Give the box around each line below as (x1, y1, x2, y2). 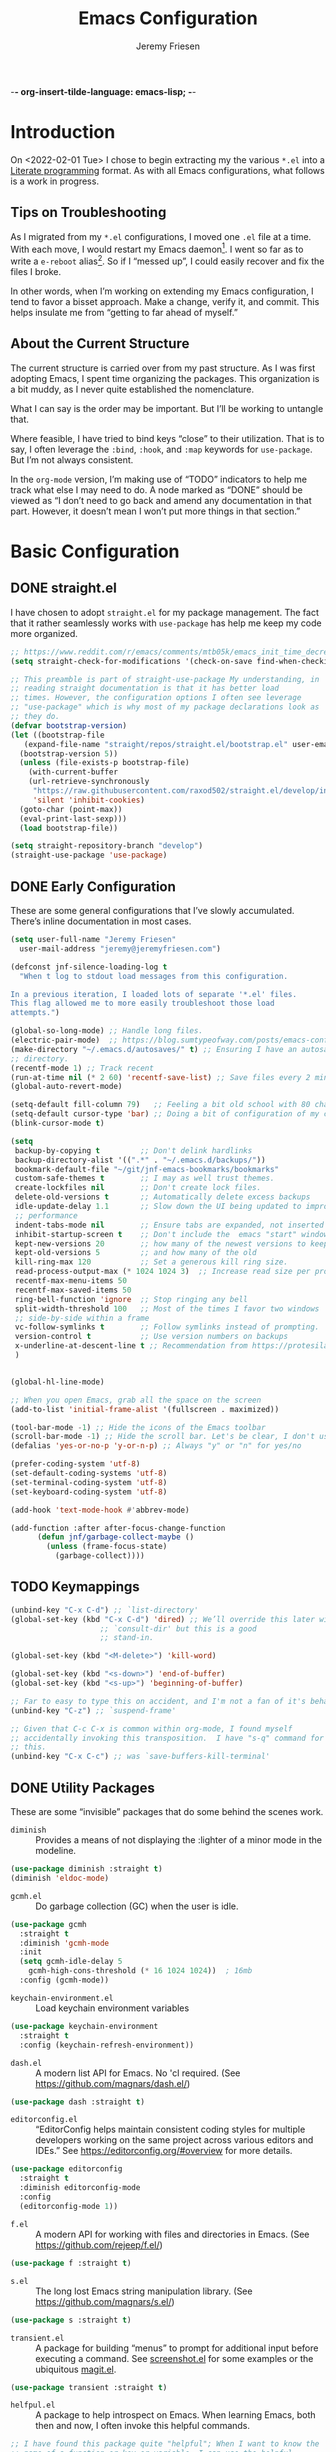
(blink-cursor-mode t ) (10, 1118, 105, 1128)
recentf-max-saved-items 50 (14, 1285, 132, 1295)
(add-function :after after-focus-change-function (10, 1523, 226, 1533)
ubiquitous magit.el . (35, 2363, 117, 2375)
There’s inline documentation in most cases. (10, 915, 192, 927)
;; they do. (10, 712, 60, 722)
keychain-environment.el (10, 1993, 114, 2003)
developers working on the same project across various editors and (35, 2134, 314, 2146)
